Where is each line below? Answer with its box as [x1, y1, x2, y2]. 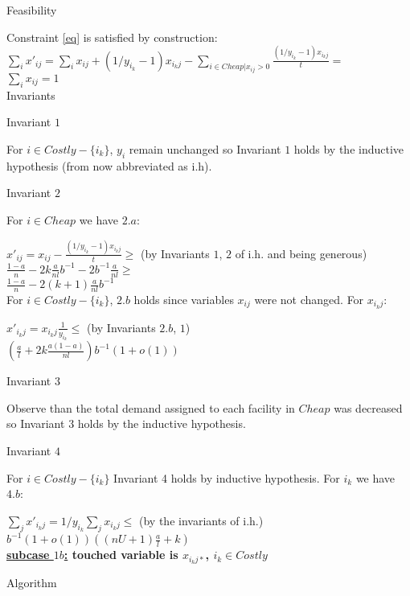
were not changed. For [254, 290, 364, 307]
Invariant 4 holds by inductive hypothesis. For [113, 469, 340, 486]
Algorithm [6, 574, 57, 590]
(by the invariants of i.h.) [139, 512, 264, 528]
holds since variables [133, 290, 234, 307]
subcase [6, 546, 50, 563]
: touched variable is [64, 546, 178, 563]
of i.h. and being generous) [235, 245, 367, 261]
